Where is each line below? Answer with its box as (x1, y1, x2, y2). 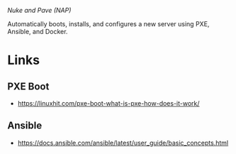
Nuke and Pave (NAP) (7, 6, 72, 14)
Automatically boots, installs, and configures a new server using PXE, (7, 20, 210, 28)
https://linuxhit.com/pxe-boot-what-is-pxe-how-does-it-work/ (17, 99, 200, 107)
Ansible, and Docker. (7, 28, 68, 35)
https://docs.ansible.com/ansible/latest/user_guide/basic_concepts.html (17, 138, 229, 147)
